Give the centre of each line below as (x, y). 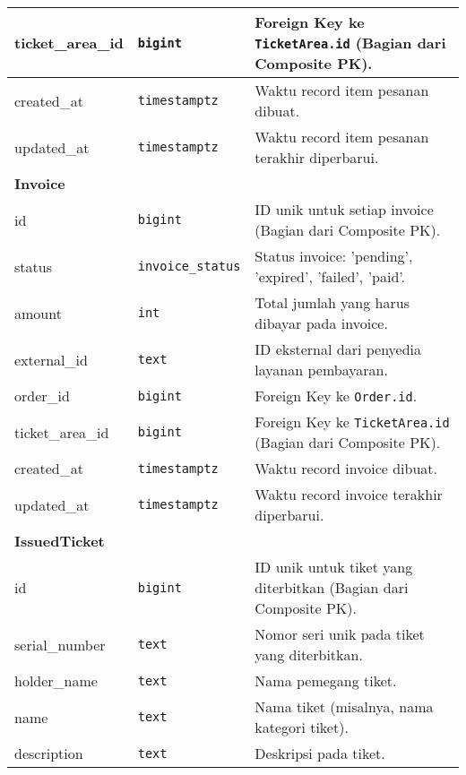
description (49, 753)
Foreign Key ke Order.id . (336, 396)
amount (38, 313)
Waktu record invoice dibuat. (346, 468)
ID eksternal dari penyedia (338, 349)
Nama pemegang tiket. (326, 680)
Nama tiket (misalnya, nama (344, 706)
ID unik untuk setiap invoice (344, 209)
